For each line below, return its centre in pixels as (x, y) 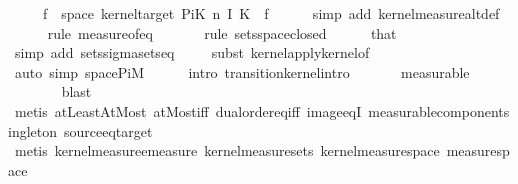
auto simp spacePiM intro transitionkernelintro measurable (242, 71)
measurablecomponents (439, 110)
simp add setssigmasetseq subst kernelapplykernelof (192, 52)
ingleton (33, 130)
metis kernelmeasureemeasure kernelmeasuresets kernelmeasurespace (227, 150)
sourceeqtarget (108, 130)
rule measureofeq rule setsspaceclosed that (222, 32)
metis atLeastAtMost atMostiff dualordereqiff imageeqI (188, 110)
